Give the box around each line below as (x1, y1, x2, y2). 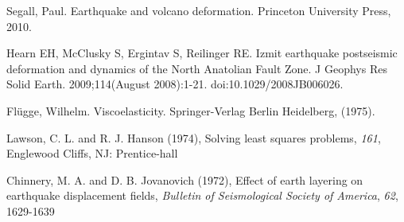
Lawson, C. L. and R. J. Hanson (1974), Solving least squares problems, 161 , (6, 129, 381, 146)
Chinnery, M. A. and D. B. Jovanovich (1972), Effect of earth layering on (6, 171, 363, 188)
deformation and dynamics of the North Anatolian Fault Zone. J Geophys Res (6, 60, 387, 76)
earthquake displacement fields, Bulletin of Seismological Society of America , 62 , (6, 187, 398, 204)
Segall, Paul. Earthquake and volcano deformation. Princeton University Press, (6, 2, 391, 18)
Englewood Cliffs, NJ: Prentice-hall (6, 145, 178, 162)
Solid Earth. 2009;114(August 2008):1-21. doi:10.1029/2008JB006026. (6, 76, 344, 92)
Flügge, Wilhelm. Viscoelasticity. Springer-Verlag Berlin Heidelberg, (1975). (6, 102, 375, 119)
